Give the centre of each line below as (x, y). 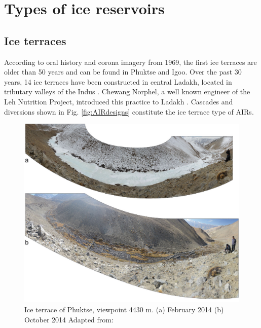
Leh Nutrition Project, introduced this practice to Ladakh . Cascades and (119, 101)
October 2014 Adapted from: (69, 319)
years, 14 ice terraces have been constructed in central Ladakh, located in (118, 81)
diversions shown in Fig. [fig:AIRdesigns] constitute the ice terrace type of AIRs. (129, 111)
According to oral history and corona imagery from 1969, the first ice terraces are (130, 62)
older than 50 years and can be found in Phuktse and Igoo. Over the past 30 (123, 72)
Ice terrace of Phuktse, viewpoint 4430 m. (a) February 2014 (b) (124, 309)
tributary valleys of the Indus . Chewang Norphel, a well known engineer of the (127, 92)
